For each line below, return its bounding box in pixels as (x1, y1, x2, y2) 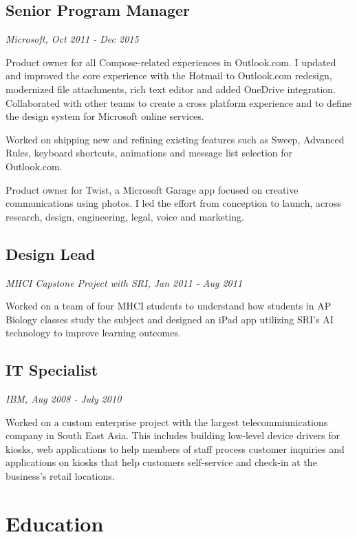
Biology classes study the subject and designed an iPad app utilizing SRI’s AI (6, 312, 334, 326)
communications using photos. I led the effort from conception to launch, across (6, 196, 341, 210)
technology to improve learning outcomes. (6, 325, 181, 340)
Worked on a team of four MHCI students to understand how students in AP (6, 298, 332, 313)
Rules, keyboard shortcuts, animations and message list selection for (6, 145, 293, 160)
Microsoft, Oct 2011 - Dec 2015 (6, 32, 139, 46)
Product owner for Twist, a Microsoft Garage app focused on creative (6, 182, 299, 196)
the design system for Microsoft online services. (6, 109, 204, 123)
